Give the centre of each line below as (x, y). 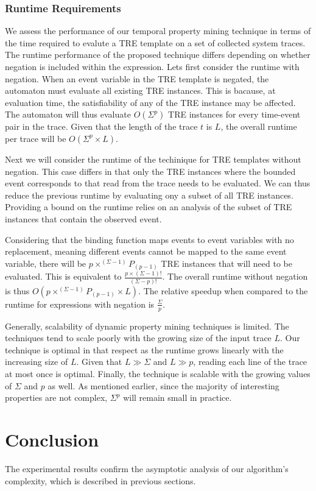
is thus (17, 290)
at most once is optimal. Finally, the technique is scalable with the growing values (158, 374)
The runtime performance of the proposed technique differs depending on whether (158, 55)
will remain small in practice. (177, 397)
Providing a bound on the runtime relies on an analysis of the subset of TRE (149, 207)
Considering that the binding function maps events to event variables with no (149, 239)
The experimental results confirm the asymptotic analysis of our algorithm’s (147, 468)
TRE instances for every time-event (234, 114)
